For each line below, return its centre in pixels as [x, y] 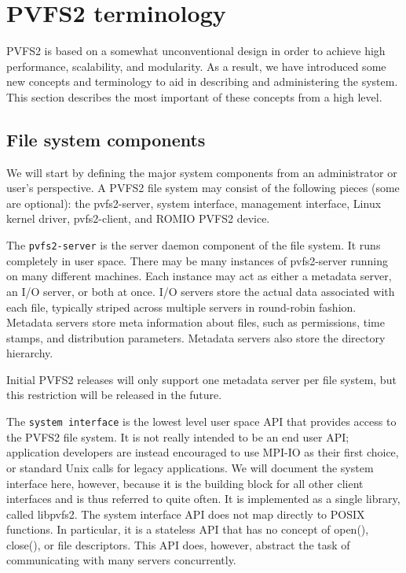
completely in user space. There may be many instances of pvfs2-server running [197, 260]
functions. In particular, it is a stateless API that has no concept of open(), [188, 529]
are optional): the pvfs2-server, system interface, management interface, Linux [194, 203]
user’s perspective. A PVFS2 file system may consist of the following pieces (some [203, 188]
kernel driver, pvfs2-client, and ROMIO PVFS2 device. [138, 218]
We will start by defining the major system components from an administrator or [202, 172]
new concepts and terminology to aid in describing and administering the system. [202, 81]
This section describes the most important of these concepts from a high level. [194, 96]
